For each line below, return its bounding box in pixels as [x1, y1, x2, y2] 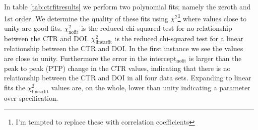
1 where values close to [178, 11, 247, 23]
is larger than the [189, 53, 242, 64]
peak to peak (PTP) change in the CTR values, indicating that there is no [4, 63, 231, 73]
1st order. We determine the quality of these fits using [4, 13, 168, 23]
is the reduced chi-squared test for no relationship [81, 22, 232, 33]
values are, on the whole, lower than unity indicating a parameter [51, 82, 251, 92]
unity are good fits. [4, 22, 62, 33]
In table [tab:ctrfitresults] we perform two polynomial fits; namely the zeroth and [4, 1, 251, 11]
